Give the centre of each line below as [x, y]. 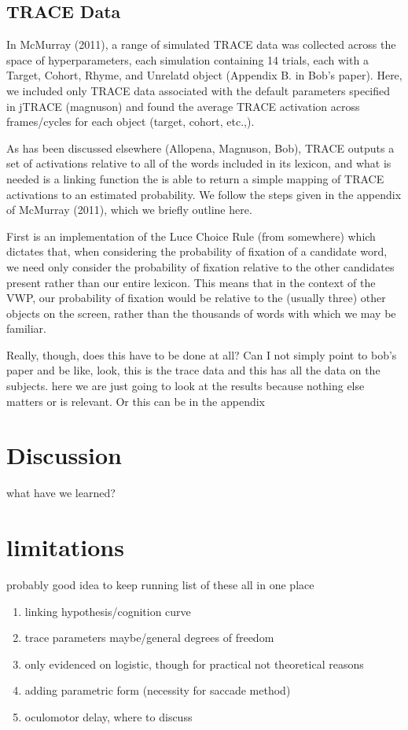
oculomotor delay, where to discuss [108, 717]
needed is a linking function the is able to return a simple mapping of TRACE [195, 178]
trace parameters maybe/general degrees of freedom [149, 638]
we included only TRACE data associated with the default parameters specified [198, 90]
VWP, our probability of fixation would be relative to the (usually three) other [196, 298]
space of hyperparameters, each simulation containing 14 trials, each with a [187, 59]
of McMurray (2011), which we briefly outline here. [129, 210]
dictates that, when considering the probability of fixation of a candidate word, [197, 251]
